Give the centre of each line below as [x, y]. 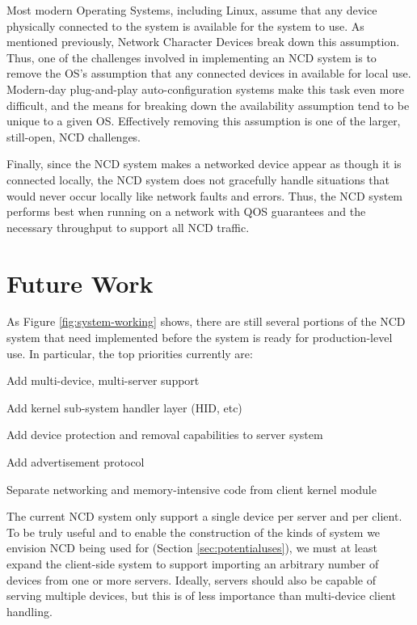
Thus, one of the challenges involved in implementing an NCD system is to [192, 57]
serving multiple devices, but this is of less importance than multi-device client [201, 595]
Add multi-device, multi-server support [103, 380]
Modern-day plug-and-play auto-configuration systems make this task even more [206, 89]
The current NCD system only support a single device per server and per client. [204, 516]
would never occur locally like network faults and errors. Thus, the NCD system [205, 195]
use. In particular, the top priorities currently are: [130, 353]
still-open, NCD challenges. [74, 136]
